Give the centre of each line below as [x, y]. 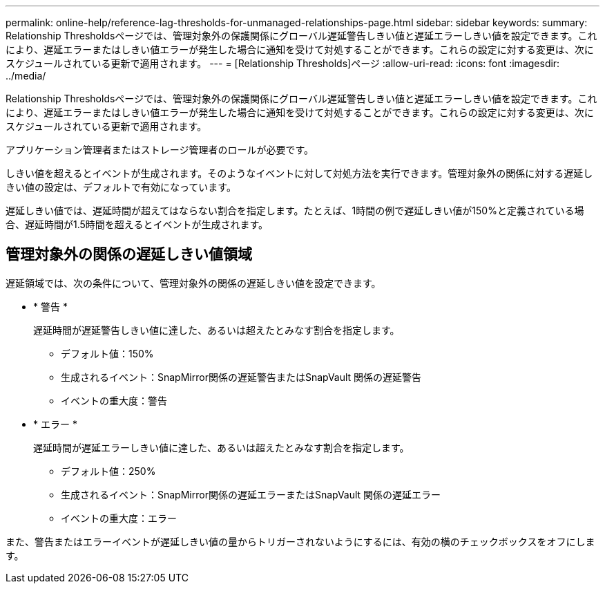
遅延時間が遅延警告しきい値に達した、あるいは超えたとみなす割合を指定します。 [217, 330]
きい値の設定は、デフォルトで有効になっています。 [121, 187]
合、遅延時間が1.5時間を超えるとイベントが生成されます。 [137, 224]
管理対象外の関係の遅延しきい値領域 [129, 254]
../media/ [26, 76]
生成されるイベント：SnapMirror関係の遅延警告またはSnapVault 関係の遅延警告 [241, 377]
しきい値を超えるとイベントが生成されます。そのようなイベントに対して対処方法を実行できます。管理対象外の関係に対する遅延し [299, 173]
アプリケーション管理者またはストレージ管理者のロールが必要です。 [160, 150]
